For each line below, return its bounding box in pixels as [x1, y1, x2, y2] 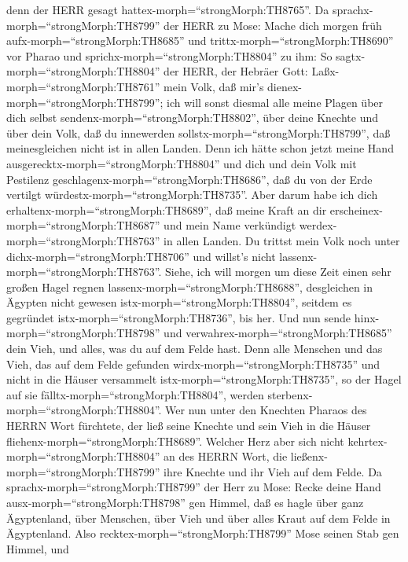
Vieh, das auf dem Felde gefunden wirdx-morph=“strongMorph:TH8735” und [6, 355, 380, 372]
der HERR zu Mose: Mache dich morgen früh [164, 17, 382, 33]
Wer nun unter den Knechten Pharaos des [165, 402, 367, 418]
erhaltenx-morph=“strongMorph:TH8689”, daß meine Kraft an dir [6, 201, 327, 218]
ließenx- [290, 448, 328, 465]
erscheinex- [329, 201, 383, 218]
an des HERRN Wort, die [164, 448, 288, 465]
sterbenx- [267, 386, 313, 402]
